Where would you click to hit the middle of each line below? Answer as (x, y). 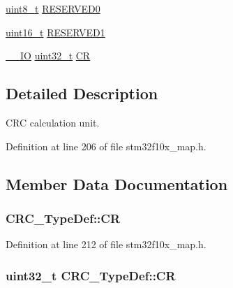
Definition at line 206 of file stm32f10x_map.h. (106, 146)
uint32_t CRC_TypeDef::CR (91, 275)
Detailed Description (82, 93)
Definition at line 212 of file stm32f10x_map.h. (106, 244)
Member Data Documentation (117, 183)
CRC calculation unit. (53, 122)
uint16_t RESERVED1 (55, 32)
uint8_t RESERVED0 (53, 8)
